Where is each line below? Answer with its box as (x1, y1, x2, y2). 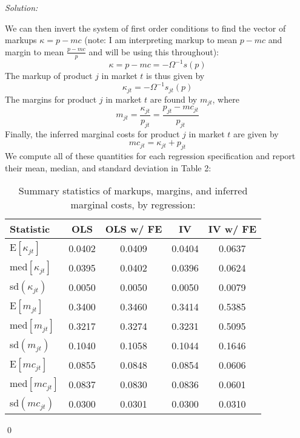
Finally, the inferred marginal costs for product (5, 127, 180, 140)
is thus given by (146, 69, 205, 82)
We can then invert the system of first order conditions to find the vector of (5, 21, 286, 34)
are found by (150, 92, 198, 105)
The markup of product (5, 69, 93, 82)
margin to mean (5, 45, 64, 58)
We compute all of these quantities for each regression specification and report (5, 149, 296, 162)
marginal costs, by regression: (70, 197, 196, 212)
